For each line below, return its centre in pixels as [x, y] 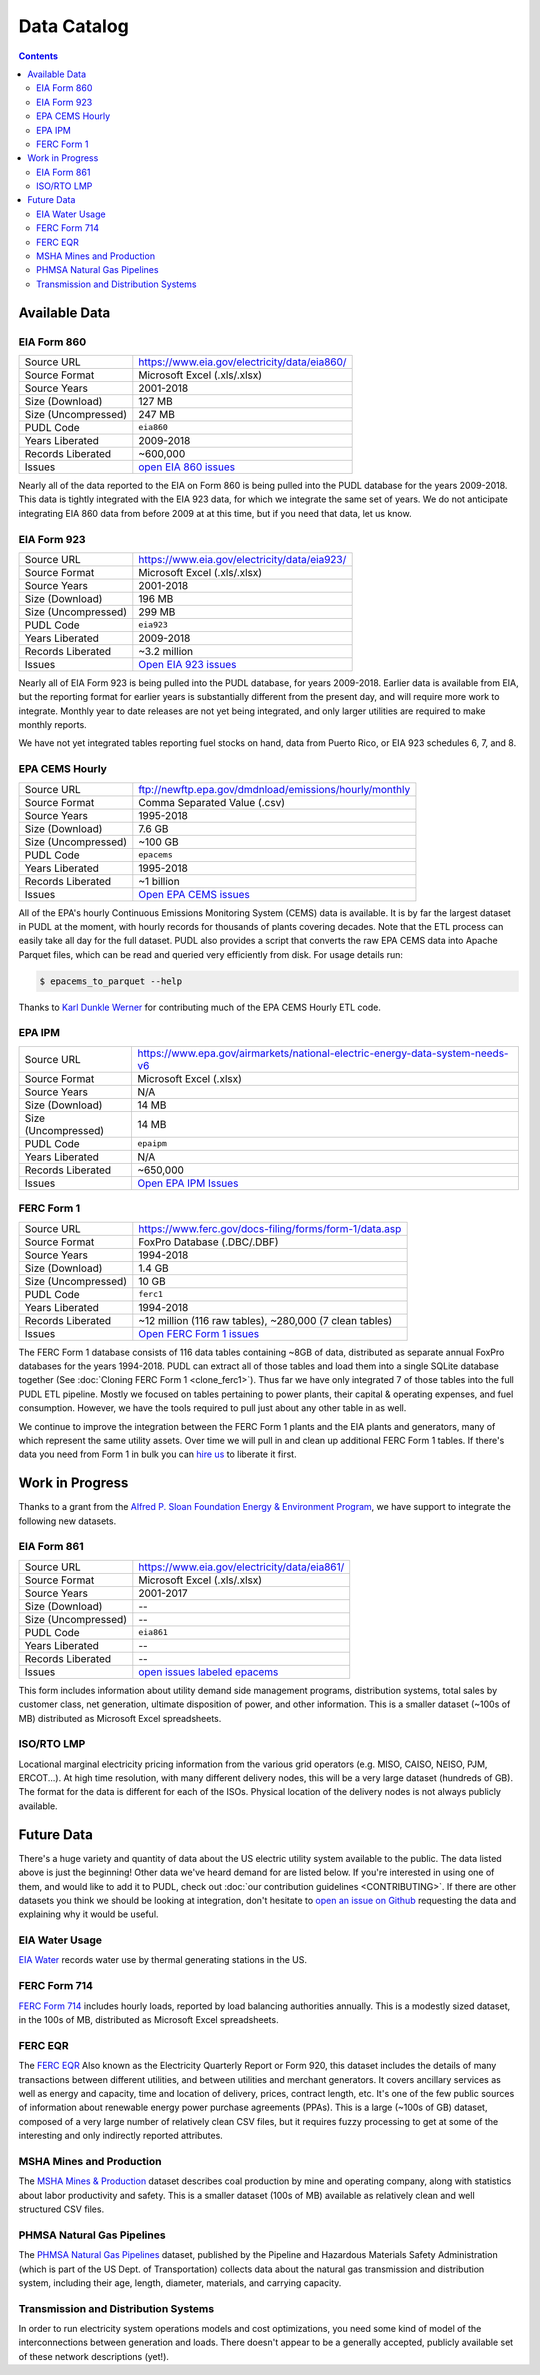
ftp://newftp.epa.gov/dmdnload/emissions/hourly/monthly [274, 789]
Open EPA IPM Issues [187, 1183]
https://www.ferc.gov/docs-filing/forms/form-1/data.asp [270, 1228]
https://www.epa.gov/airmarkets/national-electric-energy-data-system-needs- [322, 1053]
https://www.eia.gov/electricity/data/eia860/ [242, 362]
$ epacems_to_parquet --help [111, 981]
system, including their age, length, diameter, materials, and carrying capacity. [180, 2282]
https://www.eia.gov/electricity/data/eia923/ [242, 559]
